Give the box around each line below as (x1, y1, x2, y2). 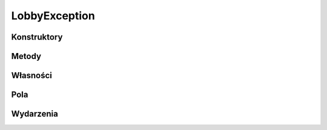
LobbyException (11, 9, 95, 22)
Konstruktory (11, 32, 63, 42)
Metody (11, 51, 42, 61)
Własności (11, 70, 53, 81)
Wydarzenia (11, 109, 59, 119)
